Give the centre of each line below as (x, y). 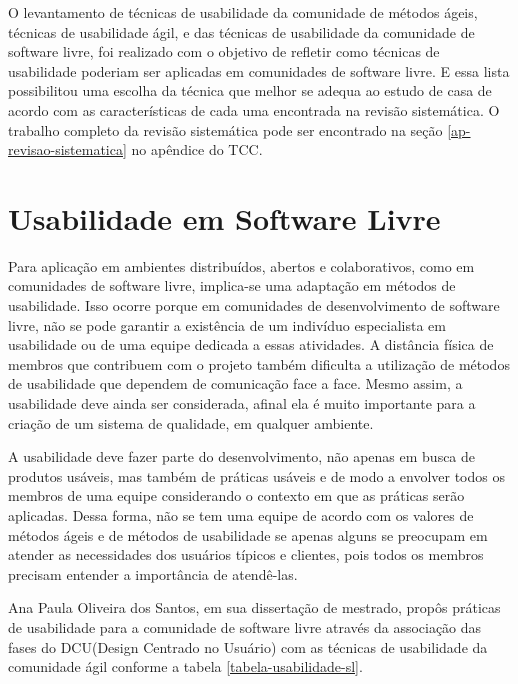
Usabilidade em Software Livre (224, 217)
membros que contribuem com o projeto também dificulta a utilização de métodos (259, 363)
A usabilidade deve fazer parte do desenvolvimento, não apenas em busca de (242, 456)
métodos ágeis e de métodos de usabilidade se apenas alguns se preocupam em (248, 534)
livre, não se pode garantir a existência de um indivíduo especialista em (227, 324)
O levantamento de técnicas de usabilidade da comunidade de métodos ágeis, (243, 12)
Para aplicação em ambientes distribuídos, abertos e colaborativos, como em (241, 265)
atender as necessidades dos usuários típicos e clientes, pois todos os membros (246, 554)
